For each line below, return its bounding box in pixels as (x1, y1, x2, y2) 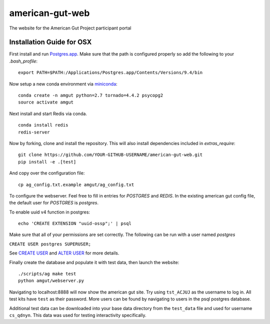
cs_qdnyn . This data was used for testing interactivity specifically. (9, 312, 146, 318)
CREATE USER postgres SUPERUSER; (9, 241, 91, 247)
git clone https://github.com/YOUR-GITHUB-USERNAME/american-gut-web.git (18, 152, 203, 157)
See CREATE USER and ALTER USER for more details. (9, 250, 119, 256)
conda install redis (18, 122, 68, 128)
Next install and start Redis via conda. (9, 110, 87, 116)
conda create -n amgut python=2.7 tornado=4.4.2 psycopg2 (18, 92, 163, 98)
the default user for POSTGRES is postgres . (9, 200, 98, 206)
